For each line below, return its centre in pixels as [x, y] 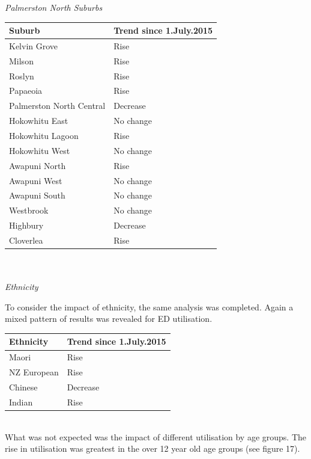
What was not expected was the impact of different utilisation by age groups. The [156, 436]
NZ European [34, 372]
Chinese [23, 387]
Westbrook [29, 210]
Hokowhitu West [40, 150]
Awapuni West [36, 180]
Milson [21, 60]
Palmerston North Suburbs [54, 7]
